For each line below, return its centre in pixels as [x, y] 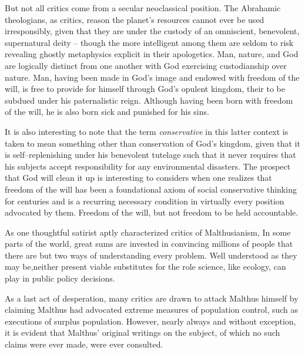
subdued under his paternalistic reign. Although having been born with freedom [149, 100]
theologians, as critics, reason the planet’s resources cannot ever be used [135, 19]
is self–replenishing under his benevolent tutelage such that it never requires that [150, 155]
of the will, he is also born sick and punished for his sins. [107, 112]
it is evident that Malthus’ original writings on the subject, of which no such [143, 333]
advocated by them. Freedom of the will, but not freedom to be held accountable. [152, 212]
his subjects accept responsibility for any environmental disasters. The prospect [148, 166]
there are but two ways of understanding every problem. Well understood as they [151, 255]
